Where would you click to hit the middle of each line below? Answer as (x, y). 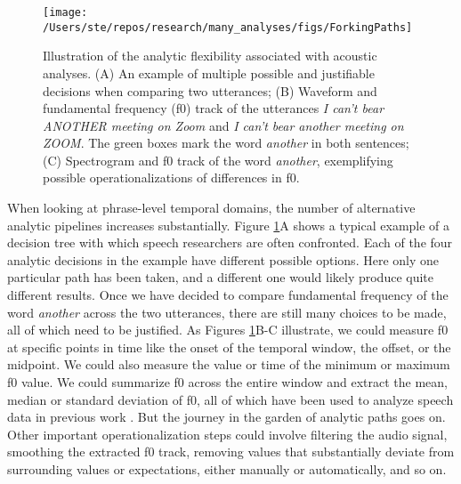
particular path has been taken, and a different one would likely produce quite (220, 277)
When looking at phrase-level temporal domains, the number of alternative (211, 208)
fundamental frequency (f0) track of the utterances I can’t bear (214, 108)
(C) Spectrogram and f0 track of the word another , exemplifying (218, 160)
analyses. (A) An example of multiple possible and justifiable (209, 73)
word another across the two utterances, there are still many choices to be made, (227, 312)
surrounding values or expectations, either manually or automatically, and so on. (227, 468)
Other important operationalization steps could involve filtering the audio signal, (227, 434)
